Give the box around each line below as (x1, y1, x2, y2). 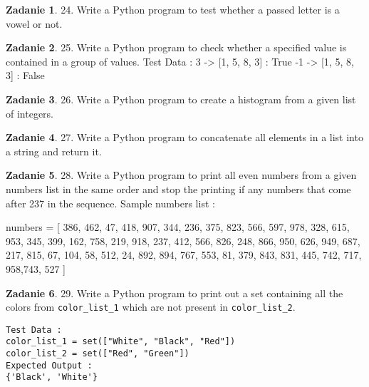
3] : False (6, 68, 45, 83)
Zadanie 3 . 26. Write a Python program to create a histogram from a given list (6, 91, 356, 106)
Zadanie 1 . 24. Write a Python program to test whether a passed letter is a (6, 2, 340, 16)
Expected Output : (6, 360, 93, 371)
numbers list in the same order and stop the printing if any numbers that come (6, 181, 351, 196)
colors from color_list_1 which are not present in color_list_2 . (6, 299, 296, 314)
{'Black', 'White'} (6, 372, 98, 383)
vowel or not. (6, 16, 63, 31)
